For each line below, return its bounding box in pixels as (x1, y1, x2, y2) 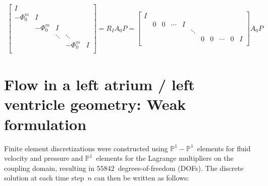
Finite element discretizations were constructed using (4, 143, 168, 153)
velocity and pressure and (4, 153, 83, 163)
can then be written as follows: (94, 172, 189, 183)
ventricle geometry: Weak (4, 94, 186, 114)
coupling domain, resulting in (4, 162, 95, 173)
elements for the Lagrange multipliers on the (96, 153, 234, 163)
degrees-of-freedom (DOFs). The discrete (118, 162, 244, 173)
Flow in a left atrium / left (4, 74, 195, 95)
